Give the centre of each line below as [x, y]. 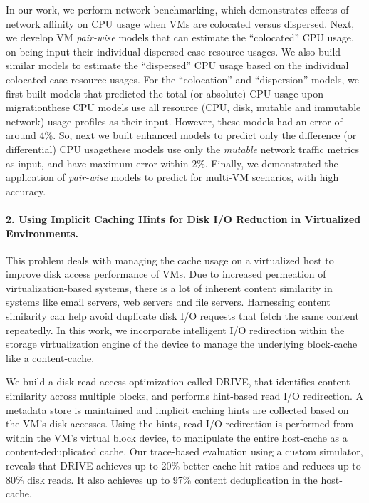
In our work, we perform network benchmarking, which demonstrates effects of [177, 9]
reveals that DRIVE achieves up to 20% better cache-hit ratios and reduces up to [183, 466]
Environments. [42, 233]
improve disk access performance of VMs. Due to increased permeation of [166, 274]
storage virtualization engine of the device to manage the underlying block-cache [182, 344]
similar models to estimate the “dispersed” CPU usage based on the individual [177, 65]
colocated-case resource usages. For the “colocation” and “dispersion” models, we [182, 79]
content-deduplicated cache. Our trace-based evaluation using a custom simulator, [184, 451]
